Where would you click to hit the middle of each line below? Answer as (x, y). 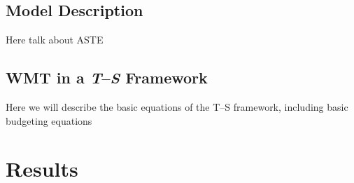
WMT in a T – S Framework (107, 77)
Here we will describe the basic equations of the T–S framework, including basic (177, 107)
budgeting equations (49, 120)
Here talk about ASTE (55, 40)
